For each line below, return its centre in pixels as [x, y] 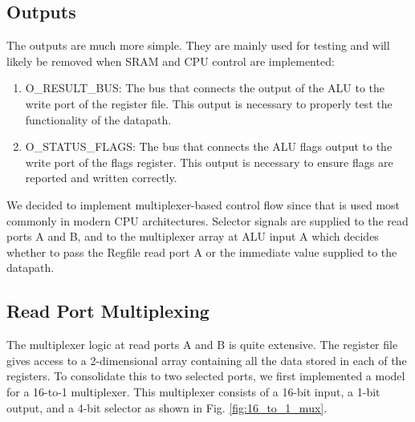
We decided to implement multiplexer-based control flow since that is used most [203, 204]
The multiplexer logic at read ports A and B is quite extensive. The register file [202, 345]
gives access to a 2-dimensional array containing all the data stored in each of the [207, 360]
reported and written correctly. [101, 178]
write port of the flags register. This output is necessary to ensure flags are [209, 162]
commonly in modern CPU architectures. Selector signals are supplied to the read [207, 220]
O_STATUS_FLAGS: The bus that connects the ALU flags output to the [209, 146]
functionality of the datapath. [98, 119]
